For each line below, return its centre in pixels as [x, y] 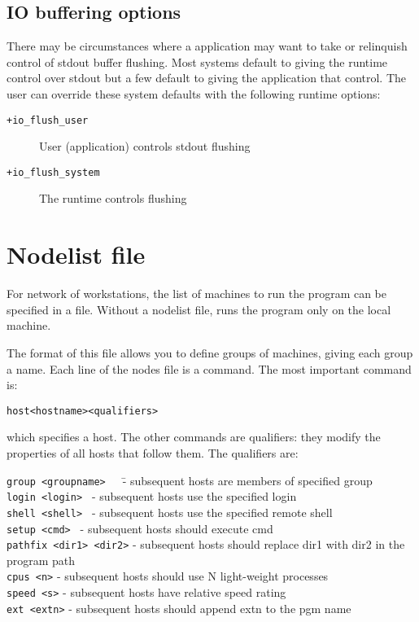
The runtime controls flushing [113, 198]
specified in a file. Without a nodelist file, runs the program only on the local [199, 309]
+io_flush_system [53, 172]
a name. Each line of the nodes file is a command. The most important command [209, 368]
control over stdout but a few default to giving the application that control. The [207, 78]
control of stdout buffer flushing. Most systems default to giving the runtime [197, 61]
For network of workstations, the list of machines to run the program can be [197, 293]
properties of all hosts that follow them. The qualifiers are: [153, 453]
